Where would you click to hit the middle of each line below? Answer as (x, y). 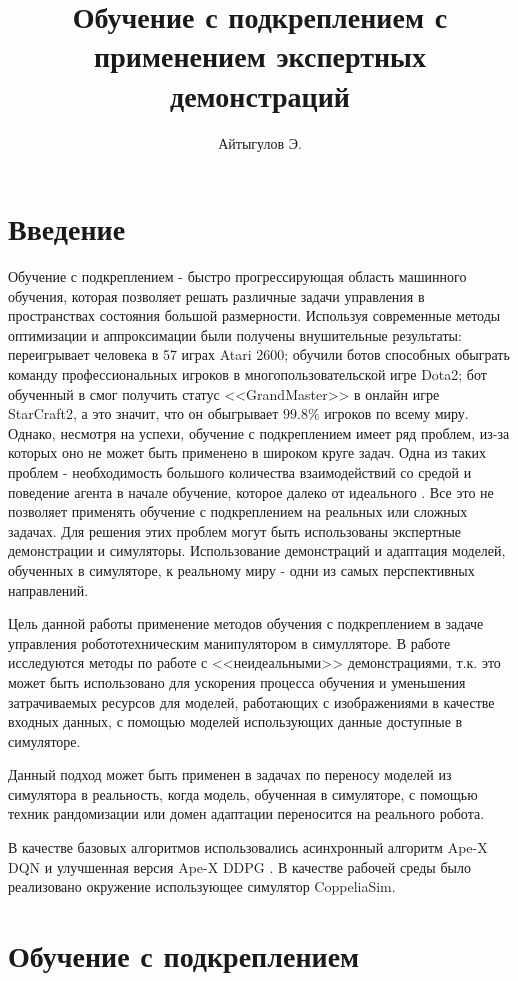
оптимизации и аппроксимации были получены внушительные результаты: (235, 334)
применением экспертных (260, 55)
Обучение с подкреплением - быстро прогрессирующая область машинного (237, 276)
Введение (67, 228)
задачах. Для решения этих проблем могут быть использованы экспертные (235, 530)
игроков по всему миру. (396, 413)
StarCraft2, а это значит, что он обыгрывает (143, 413)
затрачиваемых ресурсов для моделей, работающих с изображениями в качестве (251, 701)
